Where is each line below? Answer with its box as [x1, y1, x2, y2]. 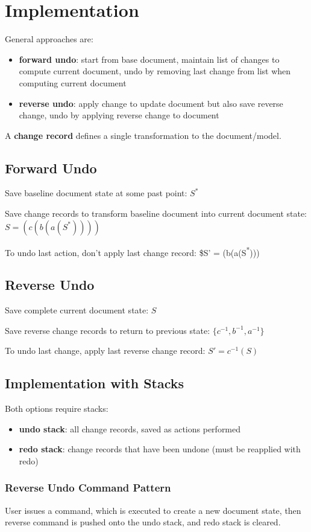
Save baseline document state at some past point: [5, 187, 187, 199]
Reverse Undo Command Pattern [5, 480, 171, 495]
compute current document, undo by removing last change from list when [19, 65, 291, 77]
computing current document [19, 76, 127, 89]
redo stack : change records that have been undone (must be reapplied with [19, 443, 301, 455]
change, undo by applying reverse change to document [19, 109, 219, 121]
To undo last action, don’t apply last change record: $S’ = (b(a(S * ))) [5, 244, 260, 258]
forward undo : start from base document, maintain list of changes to [19, 53, 280, 65]
